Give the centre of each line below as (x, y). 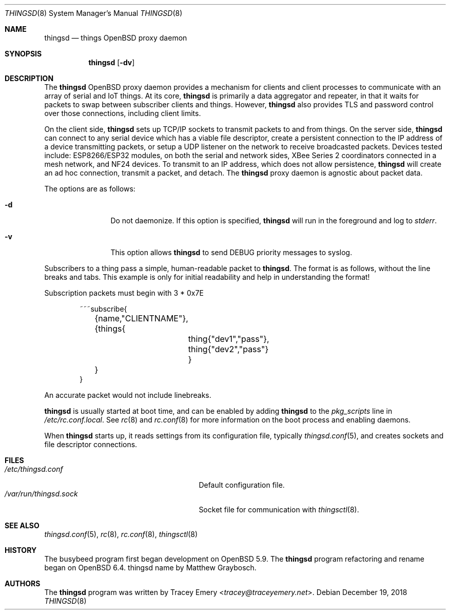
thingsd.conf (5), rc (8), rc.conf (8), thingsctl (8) (121, 534)
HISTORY (21, 550)
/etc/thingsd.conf (34, 469)
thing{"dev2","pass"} (228, 349)
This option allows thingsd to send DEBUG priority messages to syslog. (231, 252)
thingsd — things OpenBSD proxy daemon (116, 38)
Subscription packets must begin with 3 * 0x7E (124, 293)
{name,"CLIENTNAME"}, (141, 318)
